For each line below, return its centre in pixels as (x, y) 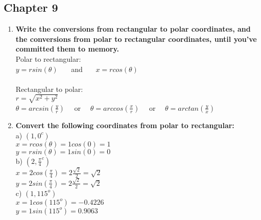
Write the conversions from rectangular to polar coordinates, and (133, 29)
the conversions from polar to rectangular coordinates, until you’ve (136, 39)
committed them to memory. (67, 49)
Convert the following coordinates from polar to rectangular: (125, 125)
